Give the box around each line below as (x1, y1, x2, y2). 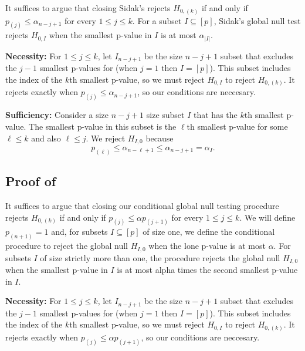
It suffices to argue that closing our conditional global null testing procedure (5, 200, 279, 212)
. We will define (239, 211, 296, 223)
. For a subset (132, 14, 182, 26)
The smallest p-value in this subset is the (29, 120, 177, 132)
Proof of (5, 172, 56, 190)
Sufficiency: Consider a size (5, 109, 109, 121)
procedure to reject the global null (5, 239, 128, 252)
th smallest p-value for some (187, 120, 288, 132)
